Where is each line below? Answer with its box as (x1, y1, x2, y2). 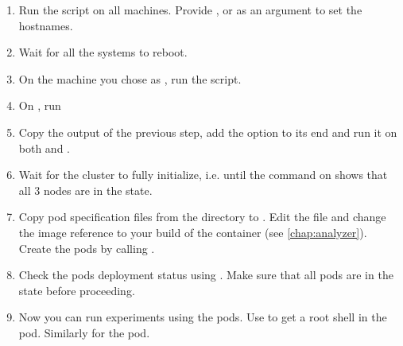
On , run (18, 97, 61, 114)
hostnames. (18, 17, 73, 33)
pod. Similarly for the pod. (18, 324, 150, 340)
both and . (18, 139, 70, 156)
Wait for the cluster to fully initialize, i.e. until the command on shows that (18, 166, 388, 183)
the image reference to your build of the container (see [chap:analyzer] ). (18, 224, 367, 240)
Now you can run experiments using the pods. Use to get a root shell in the (18, 309, 387, 325)
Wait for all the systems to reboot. (18, 44, 188, 60)
